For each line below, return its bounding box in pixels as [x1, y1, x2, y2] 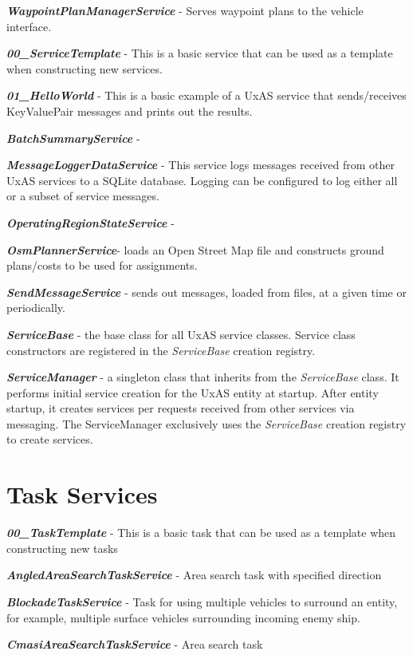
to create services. [6, 431, 93, 448]
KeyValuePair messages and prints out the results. [6, 102, 253, 119]
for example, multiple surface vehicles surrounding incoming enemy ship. [6, 609, 360, 625]
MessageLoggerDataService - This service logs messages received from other [6, 156, 395, 173]
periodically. [6, 299, 65, 316]
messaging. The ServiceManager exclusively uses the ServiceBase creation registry [6, 415, 407, 432]
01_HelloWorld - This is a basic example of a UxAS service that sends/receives [6, 87, 407, 104]
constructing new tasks [6, 539, 118, 556]
